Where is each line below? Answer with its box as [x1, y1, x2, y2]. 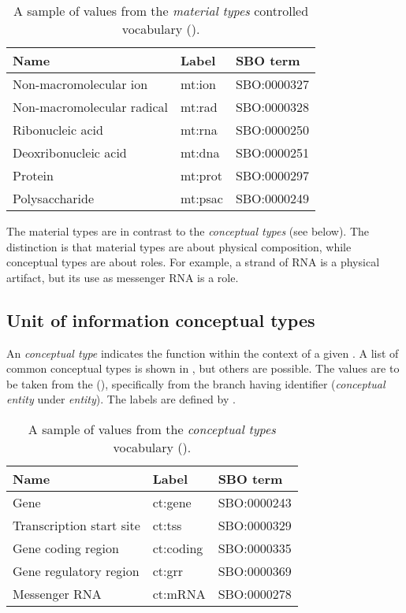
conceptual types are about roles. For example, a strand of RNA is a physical [6, 254, 380, 270]
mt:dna [181, 143, 220, 162]
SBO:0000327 [235, 75, 310, 93]
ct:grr [152, 561, 184, 580]
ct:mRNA [152, 584, 206, 603]
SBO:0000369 [218, 561, 292, 580]
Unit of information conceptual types [6, 307, 315, 332]
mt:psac [181, 189, 223, 207]
